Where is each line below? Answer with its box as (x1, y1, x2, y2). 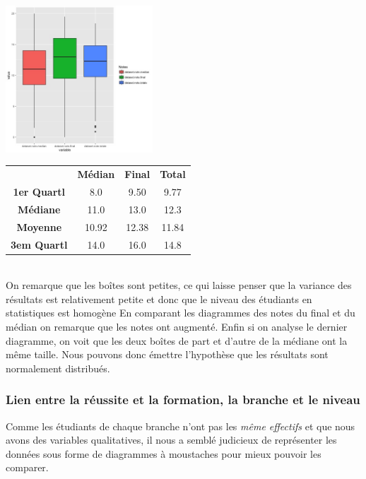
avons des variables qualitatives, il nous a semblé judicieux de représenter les (6, 432, 337, 447)
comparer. (6, 460, 49, 475)
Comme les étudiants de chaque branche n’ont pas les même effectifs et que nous (6, 418, 355, 433)
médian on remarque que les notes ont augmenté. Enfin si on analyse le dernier (6, 319, 348, 334)
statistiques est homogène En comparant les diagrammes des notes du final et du (6, 305, 355, 320)
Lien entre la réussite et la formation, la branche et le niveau (6, 391, 360, 408)
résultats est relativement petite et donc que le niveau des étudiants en (6, 291, 312, 306)
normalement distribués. (6, 360, 110, 375)
